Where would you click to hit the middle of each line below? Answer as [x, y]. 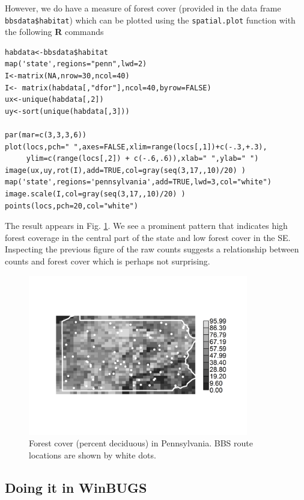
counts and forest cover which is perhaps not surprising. [108, 261]
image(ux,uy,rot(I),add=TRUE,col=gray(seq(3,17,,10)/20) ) [125, 170]
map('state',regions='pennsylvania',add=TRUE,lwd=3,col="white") [138, 182]
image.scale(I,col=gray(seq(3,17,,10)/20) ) [95, 194]
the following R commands [54, 32]
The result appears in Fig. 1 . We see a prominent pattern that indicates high [146, 226]
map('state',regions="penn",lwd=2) [76, 64]
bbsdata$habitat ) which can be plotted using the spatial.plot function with [150, 20]
